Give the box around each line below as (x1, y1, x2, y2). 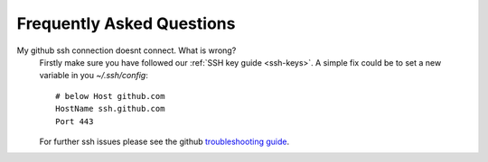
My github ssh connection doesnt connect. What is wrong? (16, 45, 237, 56)
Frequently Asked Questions (16, 13, 236, 33)
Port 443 (55, 116, 94, 126)
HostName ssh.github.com (55, 103, 165, 114)
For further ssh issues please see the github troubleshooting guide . (39, 136, 289, 147)
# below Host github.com (55, 91, 165, 101)
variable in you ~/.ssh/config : (39, 70, 149, 81)
